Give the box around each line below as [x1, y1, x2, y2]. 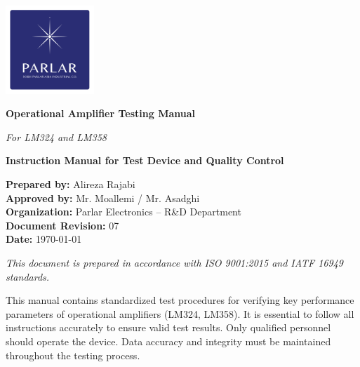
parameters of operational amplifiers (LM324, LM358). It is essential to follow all [6, 306, 354, 321]
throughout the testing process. [6, 347, 140, 362]
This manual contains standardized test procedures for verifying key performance [6, 293, 354, 307]
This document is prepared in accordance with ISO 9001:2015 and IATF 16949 [6, 255, 344, 269]
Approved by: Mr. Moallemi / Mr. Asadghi [6, 190, 200, 205]
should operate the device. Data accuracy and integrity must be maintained [6, 333, 331, 348]
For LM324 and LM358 [6, 129, 107, 144]
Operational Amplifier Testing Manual [6, 106, 196, 121]
